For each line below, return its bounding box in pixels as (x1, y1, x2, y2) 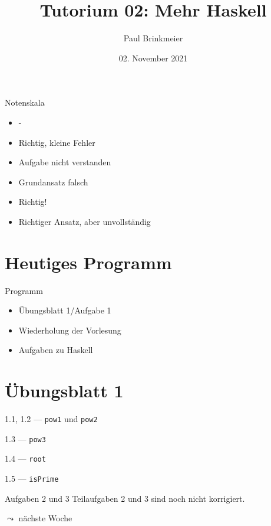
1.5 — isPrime (5, 472, 59, 485)
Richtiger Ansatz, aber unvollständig (18, 215, 151, 227)
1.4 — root (5, 452, 46, 465)
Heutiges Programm (5, 250, 172, 274)
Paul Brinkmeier (123, 32, 183, 44)
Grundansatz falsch (18, 175, 88, 188)
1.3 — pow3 (5, 432, 46, 445)
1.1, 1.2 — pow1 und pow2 (5, 413, 98, 425)
